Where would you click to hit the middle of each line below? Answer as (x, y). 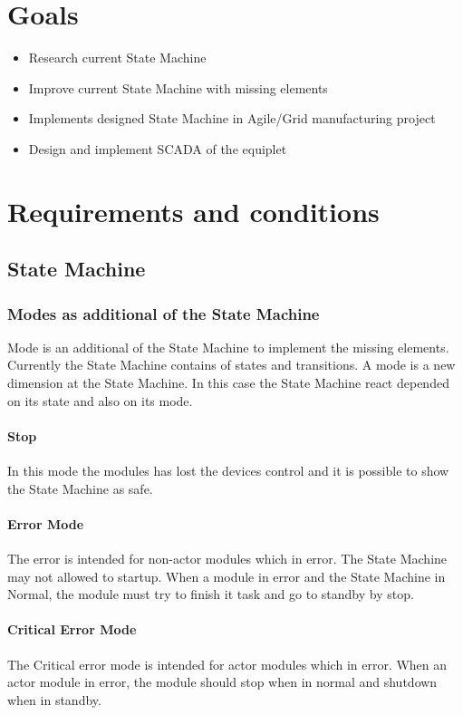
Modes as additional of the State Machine (164, 313)
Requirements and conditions (193, 211)
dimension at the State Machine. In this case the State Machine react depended (228, 383)
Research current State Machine (117, 58)
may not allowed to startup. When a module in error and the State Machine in (227, 576)
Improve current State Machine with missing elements (178, 87)
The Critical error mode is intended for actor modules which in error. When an (227, 664)
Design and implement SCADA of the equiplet (158, 148)
